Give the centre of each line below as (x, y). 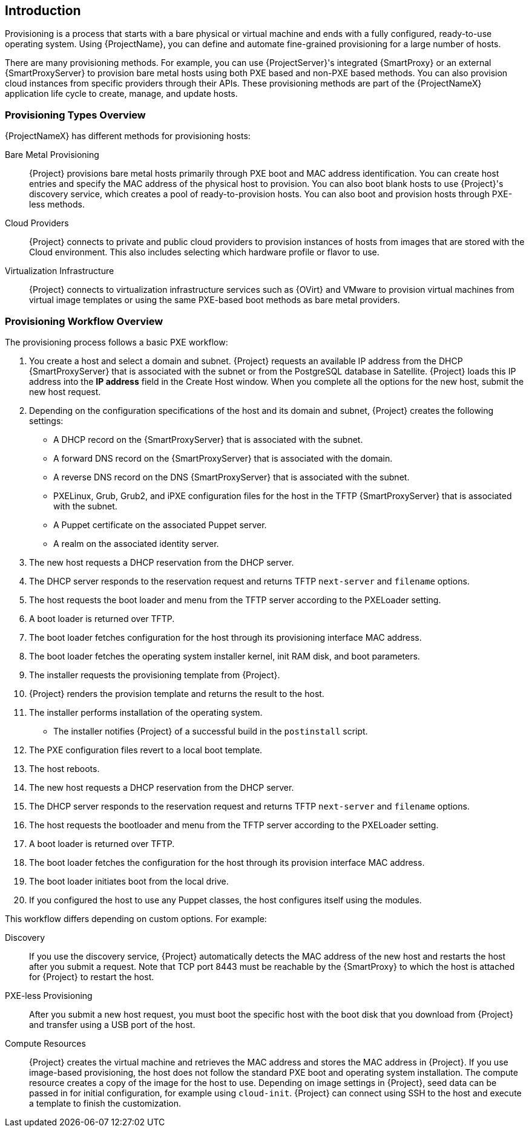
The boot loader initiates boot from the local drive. (129, 881)
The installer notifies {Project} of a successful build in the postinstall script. (211, 731)
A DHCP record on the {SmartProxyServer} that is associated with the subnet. (208, 439)
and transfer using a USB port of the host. (112, 1024)
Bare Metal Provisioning (52, 155)
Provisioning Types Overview (75, 115)
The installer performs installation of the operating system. (146, 712)
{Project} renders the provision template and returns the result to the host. (177, 693)
